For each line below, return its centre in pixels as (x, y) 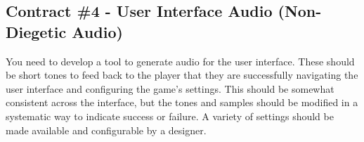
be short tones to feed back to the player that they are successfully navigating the (182, 75)
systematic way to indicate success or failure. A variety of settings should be (170, 116)
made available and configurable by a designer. (106, 130)
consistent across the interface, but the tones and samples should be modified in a (182, 102)
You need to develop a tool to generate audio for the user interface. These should (180, 61)
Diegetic (36, 31)
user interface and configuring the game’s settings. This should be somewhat (170, 88)
